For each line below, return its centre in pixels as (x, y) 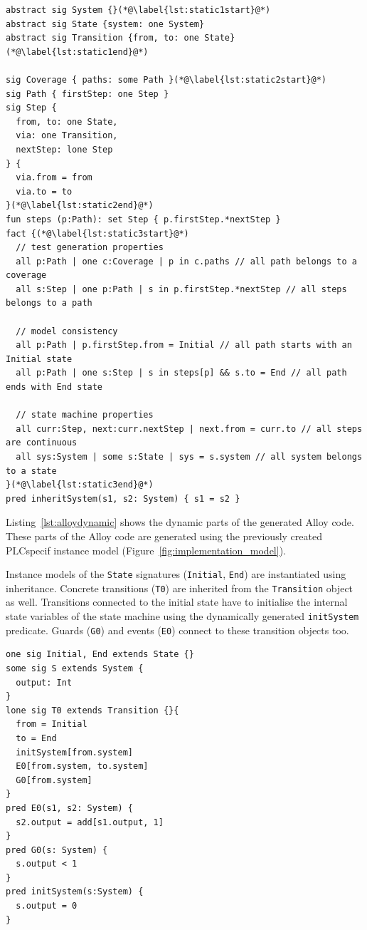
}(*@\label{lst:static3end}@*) (80, 485)
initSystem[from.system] (74, 752)
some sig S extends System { (75, 668)
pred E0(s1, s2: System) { (69, 808)
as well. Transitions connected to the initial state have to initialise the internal (177, 602)
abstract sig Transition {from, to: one (103, 38)
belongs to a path (49, 303)
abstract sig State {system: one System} (105, 24)
